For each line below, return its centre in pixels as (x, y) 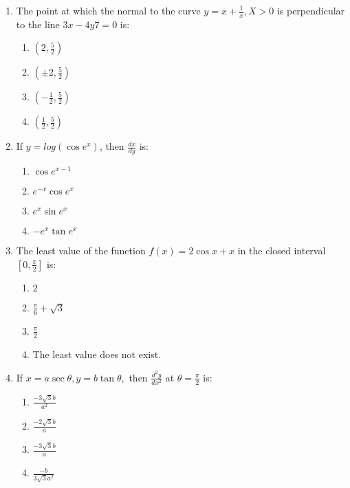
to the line (38, 24)
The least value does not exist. (97, 354)
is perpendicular (311, 10)
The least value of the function (81, 251)
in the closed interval (282, 251)
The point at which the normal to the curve (108, 10)
